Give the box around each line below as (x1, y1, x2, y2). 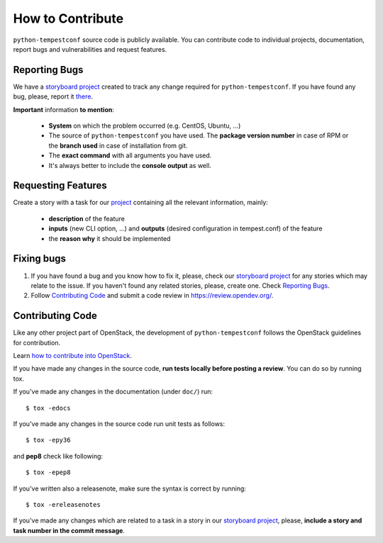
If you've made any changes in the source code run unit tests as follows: (13, 419, 226, 428)
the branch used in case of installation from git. (48, 141, 188, 150)
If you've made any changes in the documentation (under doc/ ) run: (13, 387, 213, 396)
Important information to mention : (13, 105, 115, 113)
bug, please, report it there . (13, 92, 94, 101)
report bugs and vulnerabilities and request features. (13, 45, 167, 53)
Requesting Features (13, 179, 108, 191)
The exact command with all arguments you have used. (48, 151, 212, 159)
